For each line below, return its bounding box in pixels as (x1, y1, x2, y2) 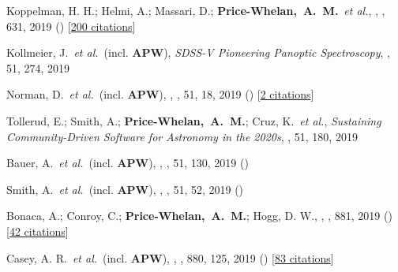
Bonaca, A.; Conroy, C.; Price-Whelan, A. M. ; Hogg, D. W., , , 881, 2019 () (6, 207, 392, 224)
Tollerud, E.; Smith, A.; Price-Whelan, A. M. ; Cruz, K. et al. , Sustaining (6, 112, 381, 129)
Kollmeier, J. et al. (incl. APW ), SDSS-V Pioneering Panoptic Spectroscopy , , (6, 44, 390, 61)
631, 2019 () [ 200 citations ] (6, 17, 136, 34)
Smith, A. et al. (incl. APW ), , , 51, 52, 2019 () (6, 181, 244, 197)
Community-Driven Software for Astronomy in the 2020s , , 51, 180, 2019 (6, 128, 358, 144)
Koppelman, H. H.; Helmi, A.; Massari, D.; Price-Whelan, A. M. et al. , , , (6, 2, 385, 18)
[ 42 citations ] (6, 222, 69, 239)
